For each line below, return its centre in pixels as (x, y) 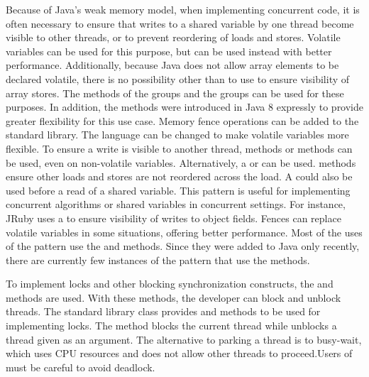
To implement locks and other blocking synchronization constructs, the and (170, 284)
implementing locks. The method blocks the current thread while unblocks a (171, 326)
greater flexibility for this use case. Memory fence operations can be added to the (182, 120)
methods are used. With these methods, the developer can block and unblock (174, 297)
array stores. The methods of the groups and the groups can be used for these (175, 93)
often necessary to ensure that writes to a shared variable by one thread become (180, 23)
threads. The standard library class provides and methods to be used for (163, 311)
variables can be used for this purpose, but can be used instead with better (169, 51)
